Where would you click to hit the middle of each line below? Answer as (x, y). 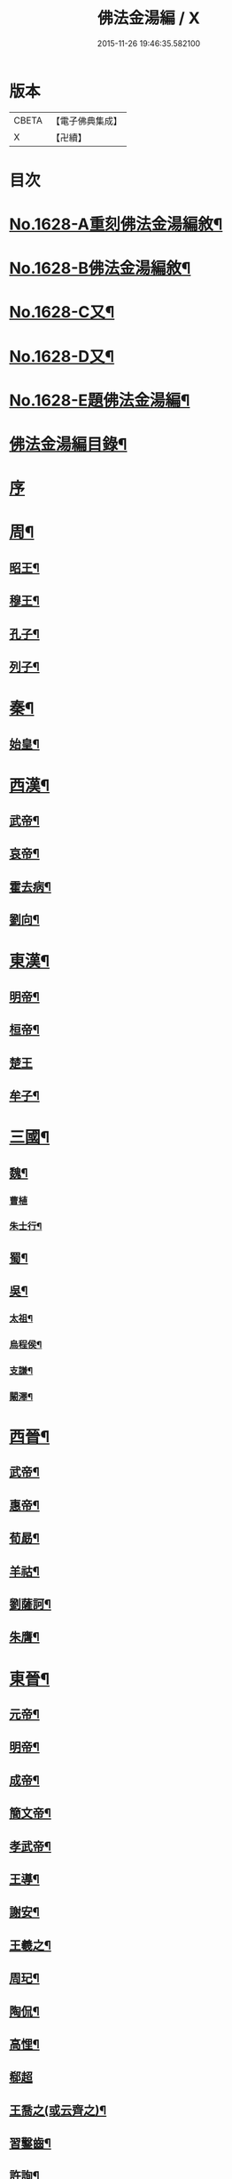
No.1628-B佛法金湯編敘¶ (100, 268)
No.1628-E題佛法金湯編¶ (100, 400)
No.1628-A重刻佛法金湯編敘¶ (116, 224)
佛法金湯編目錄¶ (68, 445)
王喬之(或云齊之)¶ (58, 2110)
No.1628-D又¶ (62, 356)
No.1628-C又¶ (62, 312)
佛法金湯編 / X (149, 18)
